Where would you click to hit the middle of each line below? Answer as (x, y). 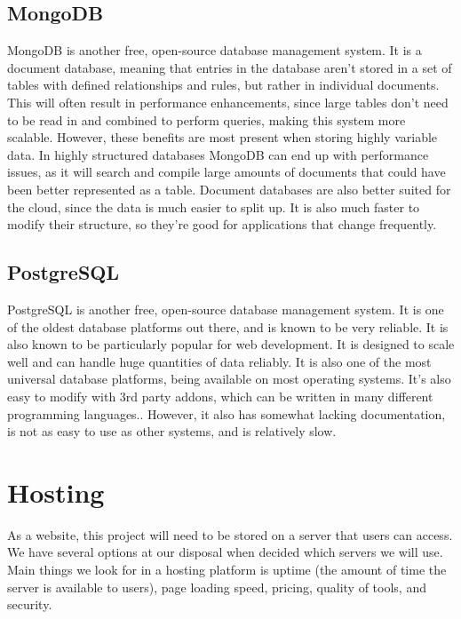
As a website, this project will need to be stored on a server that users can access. (230, 534)
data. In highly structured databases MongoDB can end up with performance (218, 154)
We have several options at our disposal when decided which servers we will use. (225, 552)
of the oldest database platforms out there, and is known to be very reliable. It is (228, 326)
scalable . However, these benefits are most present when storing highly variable (223, 137)
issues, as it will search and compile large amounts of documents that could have (227, 172)
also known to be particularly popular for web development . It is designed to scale (231, 344)
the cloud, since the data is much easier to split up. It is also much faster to (214, 206)
